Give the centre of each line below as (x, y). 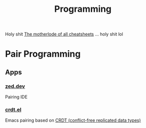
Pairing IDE (17, 97)
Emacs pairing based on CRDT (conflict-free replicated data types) (73, 120)
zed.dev (15, 86)
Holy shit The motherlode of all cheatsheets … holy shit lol (64, 34)
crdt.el (13, 109)
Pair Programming (43, 54)
